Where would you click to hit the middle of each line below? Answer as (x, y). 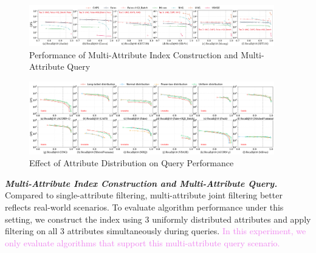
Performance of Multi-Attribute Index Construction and (134, 54)
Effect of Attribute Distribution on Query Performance (132, 163)
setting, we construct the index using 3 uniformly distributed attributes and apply (158, 219)
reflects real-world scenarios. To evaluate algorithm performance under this (144, 207)
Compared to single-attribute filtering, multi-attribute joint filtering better (144, 195)
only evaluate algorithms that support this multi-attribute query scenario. (143, 242)
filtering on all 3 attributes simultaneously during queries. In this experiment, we (156, 231)
